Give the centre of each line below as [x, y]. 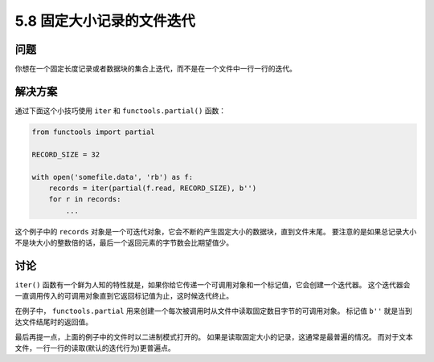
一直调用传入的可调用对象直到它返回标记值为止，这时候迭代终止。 [124, 296]
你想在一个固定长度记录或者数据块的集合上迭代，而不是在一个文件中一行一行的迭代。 [156, 69]
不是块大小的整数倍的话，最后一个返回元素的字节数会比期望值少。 [124, 243]
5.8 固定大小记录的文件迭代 [105, 21]
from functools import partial [94, 132]
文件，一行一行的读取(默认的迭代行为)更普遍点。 [95, 348]
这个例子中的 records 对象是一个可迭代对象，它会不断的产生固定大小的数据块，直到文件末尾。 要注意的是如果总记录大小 [216, 231]
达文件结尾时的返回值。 [53, 322]
